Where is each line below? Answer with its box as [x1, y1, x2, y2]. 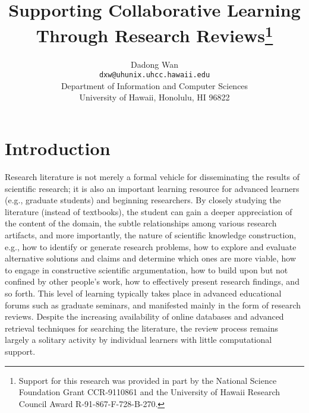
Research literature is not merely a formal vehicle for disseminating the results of [5, 171, 299, 183]
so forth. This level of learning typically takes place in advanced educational [5, 286, 282, 299]
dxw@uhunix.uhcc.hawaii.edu [99, 71, 210, 80]
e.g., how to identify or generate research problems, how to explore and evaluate [5, 240, 297, 253]
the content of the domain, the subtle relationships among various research [5, 217, 277, 229]
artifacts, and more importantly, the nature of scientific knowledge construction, [5, 228, 297, 241]
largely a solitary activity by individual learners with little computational [5, 333, 272, 346]
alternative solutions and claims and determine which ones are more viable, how [5, 252, 297, 264]
